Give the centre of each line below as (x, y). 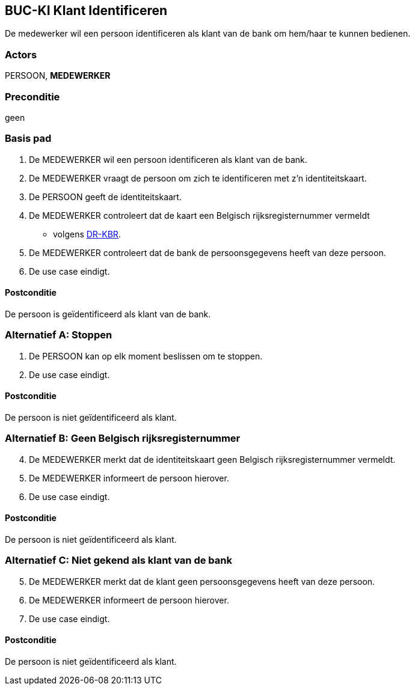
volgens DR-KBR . (87, 234)
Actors (21, 54)
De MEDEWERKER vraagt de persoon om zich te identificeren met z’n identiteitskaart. (198, 178)
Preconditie (32, 96)
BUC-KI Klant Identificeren (86, 11)
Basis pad (28, 139)
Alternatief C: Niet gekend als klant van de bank (118, 560)
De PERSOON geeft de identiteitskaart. (105, 197)
